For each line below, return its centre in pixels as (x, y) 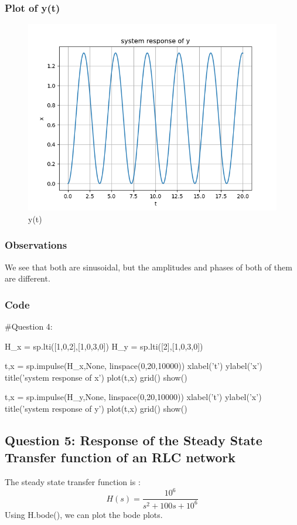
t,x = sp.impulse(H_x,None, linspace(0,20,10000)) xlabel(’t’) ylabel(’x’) (134, 366)
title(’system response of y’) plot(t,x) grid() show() (96, 408)
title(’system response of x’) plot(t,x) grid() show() (96, 377)
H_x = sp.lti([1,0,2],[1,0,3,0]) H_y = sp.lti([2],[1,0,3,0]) (104, 346)
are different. (28, 278)
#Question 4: (29, 326)
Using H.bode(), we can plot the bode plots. (84, 514)
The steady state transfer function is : (73, 482)
